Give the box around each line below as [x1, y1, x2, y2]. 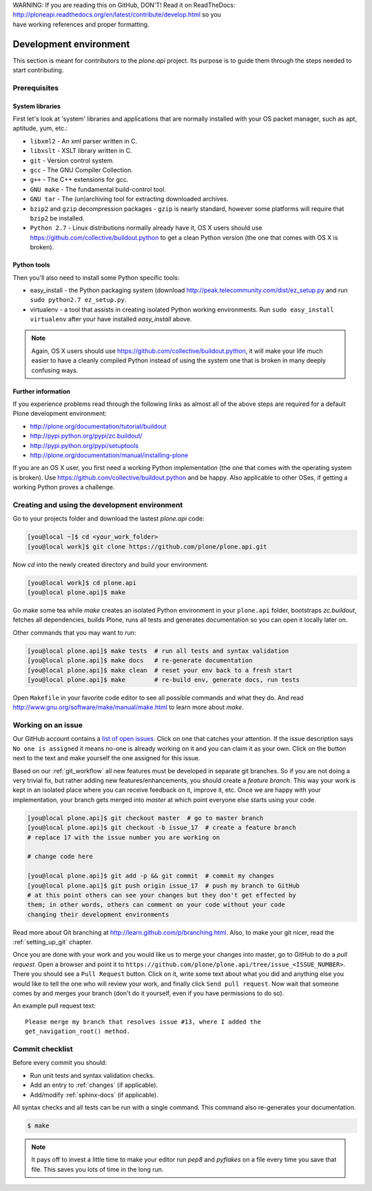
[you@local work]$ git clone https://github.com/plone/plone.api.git [27, 542, 267, 551]
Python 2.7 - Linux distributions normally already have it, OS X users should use [30, 224, 262, 232]
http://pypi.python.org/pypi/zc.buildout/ [30, 431, 143, 440]
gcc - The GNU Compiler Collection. [30, 165, 134, 174]
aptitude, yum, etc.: [12, 124, 68, 132]
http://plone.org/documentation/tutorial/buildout [30, 422, 167, 430]
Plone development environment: [12, 409, 107, 418]
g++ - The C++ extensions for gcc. [30, 176, 129, 184]
